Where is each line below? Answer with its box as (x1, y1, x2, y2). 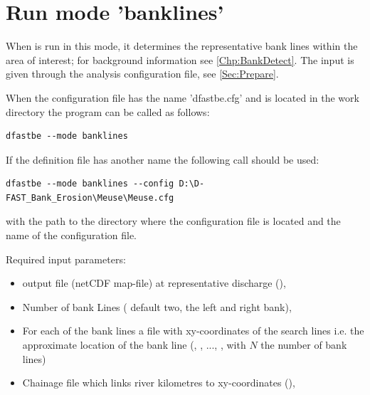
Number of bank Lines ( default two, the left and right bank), (22, 299, 292, 314)
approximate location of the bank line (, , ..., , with (22, 337, 246, 352)
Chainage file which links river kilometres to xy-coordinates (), (22, 375, 295, 390)
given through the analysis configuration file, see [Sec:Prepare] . (6, 66, 279, 81)
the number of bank (260, 337, 347, 352)
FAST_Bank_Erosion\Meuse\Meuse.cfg (6, 192, 174, 203)
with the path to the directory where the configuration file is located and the (6, 214, 341, 228)
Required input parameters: (6, 251, 126, 266)
